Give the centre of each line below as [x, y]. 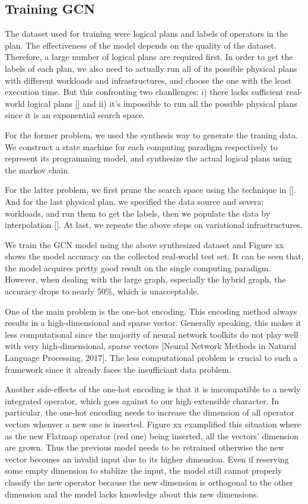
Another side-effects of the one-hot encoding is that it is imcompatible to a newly [153, 389]
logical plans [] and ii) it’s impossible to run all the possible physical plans [162, 103]
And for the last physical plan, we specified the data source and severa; [134, 201]
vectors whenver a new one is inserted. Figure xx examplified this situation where [153, 424]
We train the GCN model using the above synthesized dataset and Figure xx [145, 244]
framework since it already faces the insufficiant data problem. [118, 369]
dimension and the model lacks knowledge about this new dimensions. [132, 494]
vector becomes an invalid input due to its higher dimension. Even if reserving [147, 459]
